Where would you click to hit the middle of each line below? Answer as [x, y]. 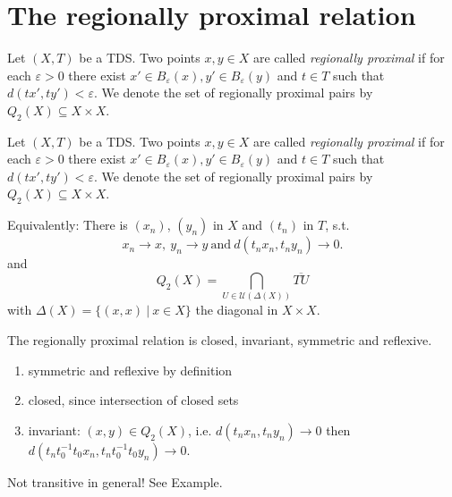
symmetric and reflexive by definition [130, 370]
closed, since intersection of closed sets [133, 400]
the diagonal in [237, 310]
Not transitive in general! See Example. [115, 481]
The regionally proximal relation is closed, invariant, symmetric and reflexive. [220, 340]
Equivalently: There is [68, 225]
